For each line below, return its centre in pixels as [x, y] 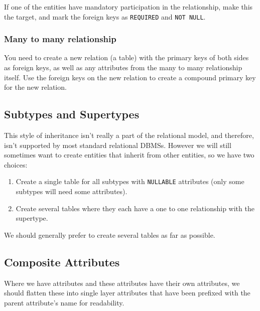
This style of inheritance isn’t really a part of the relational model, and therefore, [129, 135]
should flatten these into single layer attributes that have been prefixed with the [127, 293]
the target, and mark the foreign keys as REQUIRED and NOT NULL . [105, 16]
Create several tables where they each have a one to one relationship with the [135, 208]
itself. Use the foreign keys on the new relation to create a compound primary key [130, 77]
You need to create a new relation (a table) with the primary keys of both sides [126, 57]
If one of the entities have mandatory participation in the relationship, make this [128, 7]
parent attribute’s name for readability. [64, 302]
